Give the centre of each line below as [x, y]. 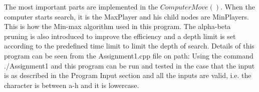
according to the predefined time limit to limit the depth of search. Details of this [129, 46]
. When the [238, 6]
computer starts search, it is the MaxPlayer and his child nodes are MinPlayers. [126, 16]
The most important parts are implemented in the [81, 6]
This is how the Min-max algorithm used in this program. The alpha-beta [117, 26]
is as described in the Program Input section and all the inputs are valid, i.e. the [128, 75]
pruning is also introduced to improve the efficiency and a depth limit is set [120, 36]
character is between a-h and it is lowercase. [72, 85]
